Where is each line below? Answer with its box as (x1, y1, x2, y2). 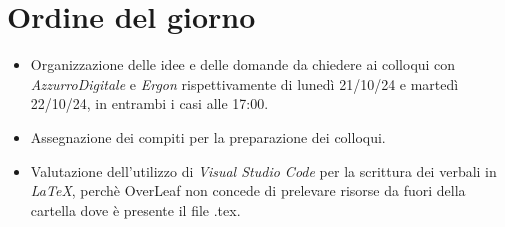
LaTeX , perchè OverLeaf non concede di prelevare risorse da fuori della (30, 180, 466, 201)
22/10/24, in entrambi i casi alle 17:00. (30, 93, 269, 114)
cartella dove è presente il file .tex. (30, 199, 241, 220)
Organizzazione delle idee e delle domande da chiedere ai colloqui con (30, 54, 456, 75)
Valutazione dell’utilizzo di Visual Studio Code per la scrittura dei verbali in (30, 160, 497, 181)
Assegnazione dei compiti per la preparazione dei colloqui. (30, 126, 386, 147)
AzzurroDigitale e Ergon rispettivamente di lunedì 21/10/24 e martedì (30, 73, 459, 94)
